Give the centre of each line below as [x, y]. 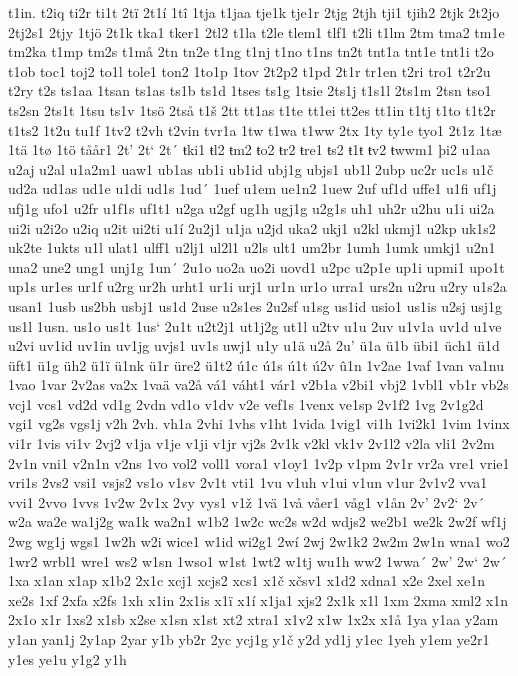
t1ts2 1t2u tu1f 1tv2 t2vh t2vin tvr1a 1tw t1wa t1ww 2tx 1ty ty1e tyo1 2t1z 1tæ [255, 129]
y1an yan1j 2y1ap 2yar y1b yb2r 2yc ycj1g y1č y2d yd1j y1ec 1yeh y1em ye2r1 [249, 639]
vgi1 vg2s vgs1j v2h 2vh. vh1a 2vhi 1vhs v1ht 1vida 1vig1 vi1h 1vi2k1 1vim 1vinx [259, 423]
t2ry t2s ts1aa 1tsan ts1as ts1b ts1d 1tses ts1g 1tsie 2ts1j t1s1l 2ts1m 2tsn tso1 [250, 90]
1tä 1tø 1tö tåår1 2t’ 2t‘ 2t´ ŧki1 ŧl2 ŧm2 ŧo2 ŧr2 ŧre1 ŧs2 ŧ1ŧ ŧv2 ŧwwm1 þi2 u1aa [249, 149]
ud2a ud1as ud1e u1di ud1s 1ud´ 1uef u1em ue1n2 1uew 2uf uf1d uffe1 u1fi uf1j [252, 188]
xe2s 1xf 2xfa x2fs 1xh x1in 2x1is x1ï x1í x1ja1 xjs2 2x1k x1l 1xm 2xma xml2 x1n [258, 599]
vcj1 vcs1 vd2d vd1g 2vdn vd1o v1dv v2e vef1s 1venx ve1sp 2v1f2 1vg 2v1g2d [246, 403]
